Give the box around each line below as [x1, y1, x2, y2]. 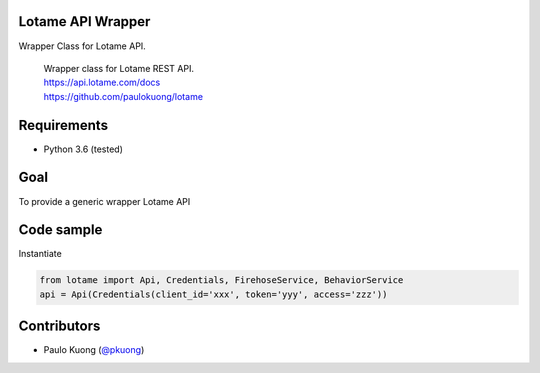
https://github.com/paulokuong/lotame [43, 90, 204, 102]
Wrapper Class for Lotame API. [18, 40, 147, 52]
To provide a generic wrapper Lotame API [18, 195, 191, 207]
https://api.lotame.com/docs [43, 76, 161, 89]
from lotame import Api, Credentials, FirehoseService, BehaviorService [39, 275, 404, 286]
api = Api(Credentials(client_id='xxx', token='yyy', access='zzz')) [39, 288, 388, 300]
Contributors [18, 318, 101, 335]
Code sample [18, 221, 103, 239]
